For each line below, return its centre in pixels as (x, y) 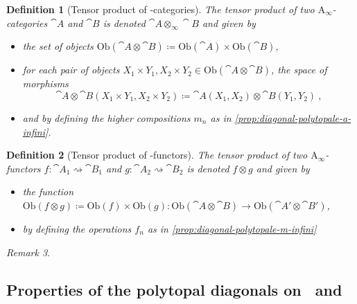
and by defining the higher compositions (106, 117)
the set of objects (58, 46)
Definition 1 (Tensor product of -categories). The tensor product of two (160, 9)
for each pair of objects (71, 70)
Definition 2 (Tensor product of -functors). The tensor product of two (157, 155)
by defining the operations (77, 228)
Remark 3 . (28, 252)
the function (48, 191)
